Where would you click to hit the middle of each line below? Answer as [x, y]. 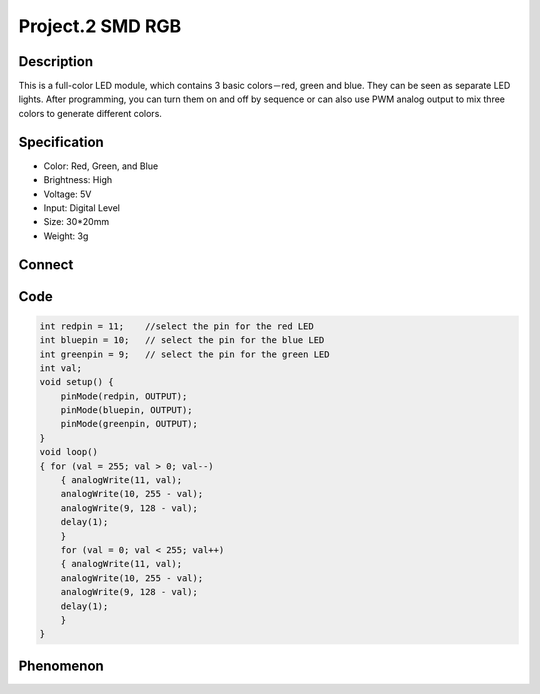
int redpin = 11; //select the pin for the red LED [176, 326]
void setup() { [76, 382]
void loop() [69, 452]
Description [56, 61]
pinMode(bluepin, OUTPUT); [127, 410]
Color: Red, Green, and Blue [101, 166]
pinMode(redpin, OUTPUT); [124, 396]
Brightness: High [78, 180]
